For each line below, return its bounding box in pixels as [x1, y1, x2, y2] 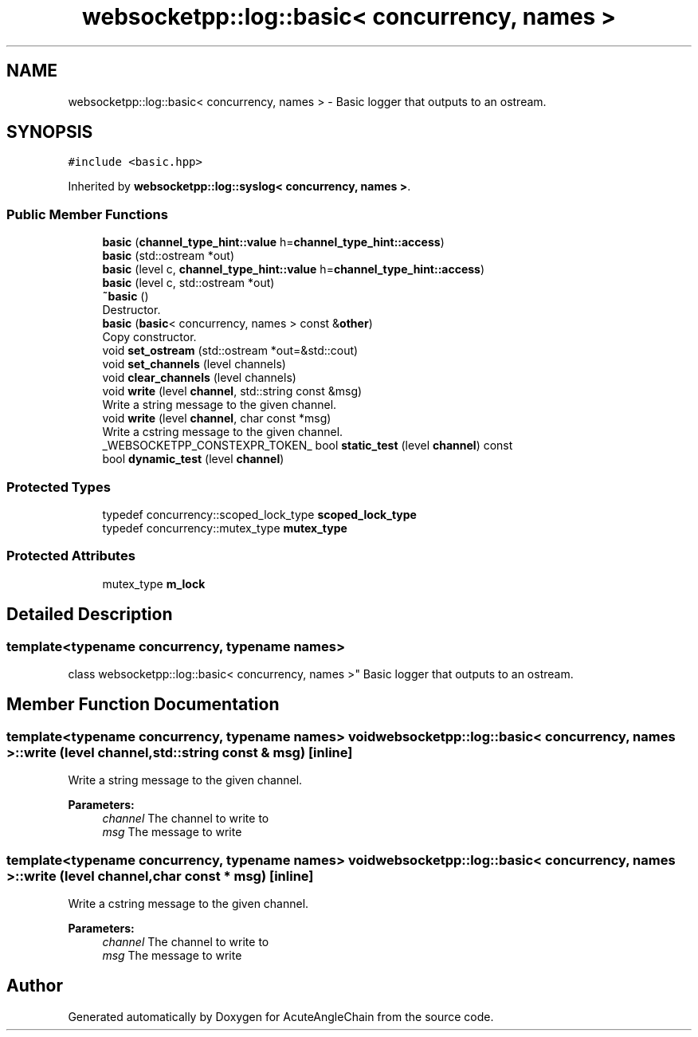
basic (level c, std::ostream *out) [102, 276, 275, 290]
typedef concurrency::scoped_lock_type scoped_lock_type [102, 507, 417, 521]
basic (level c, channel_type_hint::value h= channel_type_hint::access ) [102, 262, 485, 277]
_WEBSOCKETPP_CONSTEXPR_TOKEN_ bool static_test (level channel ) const [102, 438, 513, 453]
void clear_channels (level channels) [102, 371, 296, 385]
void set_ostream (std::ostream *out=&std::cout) [102, 344, 359, 358]
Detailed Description [6, 604, 173, 625]
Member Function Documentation [6, 694, 280, 715]
